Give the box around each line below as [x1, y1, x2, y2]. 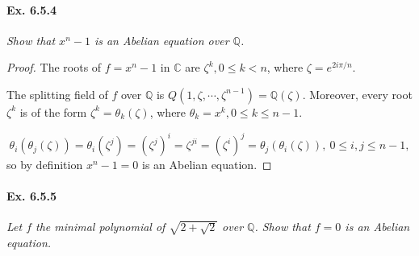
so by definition [6, 156, 83, 173]
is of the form [19, 103, 87, 120]
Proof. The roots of [6, 59, 102, 76]
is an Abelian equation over [94, 31, 229, 48]
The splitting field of [6, 85, 108, 102]
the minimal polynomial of [36, 218, 166, 235]
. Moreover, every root [302, 85, 413, 102]
